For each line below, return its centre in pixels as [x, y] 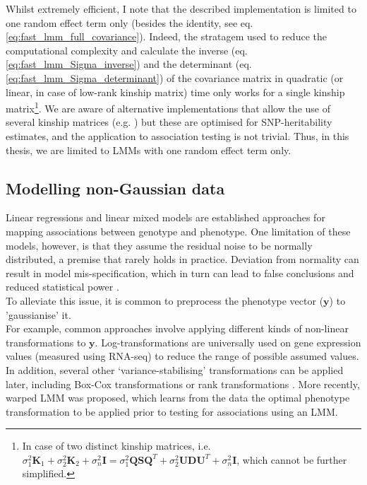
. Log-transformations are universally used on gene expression [228, 342]
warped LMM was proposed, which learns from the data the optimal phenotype [178, 398]
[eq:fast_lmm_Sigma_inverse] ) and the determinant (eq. [129, 64]
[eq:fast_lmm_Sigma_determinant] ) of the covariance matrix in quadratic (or [175, 77]
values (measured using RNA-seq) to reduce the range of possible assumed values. [182, 356]
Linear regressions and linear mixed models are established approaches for [166, 217]
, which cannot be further [292, 459]
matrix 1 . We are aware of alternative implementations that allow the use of [168, 107]
